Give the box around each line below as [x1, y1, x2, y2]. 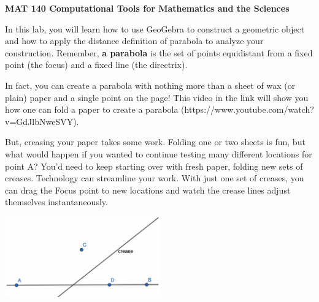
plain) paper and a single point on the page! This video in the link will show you [5, 91, 309, 104]
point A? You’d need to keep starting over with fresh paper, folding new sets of [5, 159, 303, 172]
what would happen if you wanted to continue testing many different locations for [5, 147, 312, 160]
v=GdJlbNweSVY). [5, 115, 79, 127]
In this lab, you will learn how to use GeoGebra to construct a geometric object [5, 22, 305, 35]
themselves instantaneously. [5, 195, 108, 208]
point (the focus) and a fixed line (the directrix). [5, 58, 188, 71]
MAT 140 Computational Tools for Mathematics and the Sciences [5, 2, 290, 14]
